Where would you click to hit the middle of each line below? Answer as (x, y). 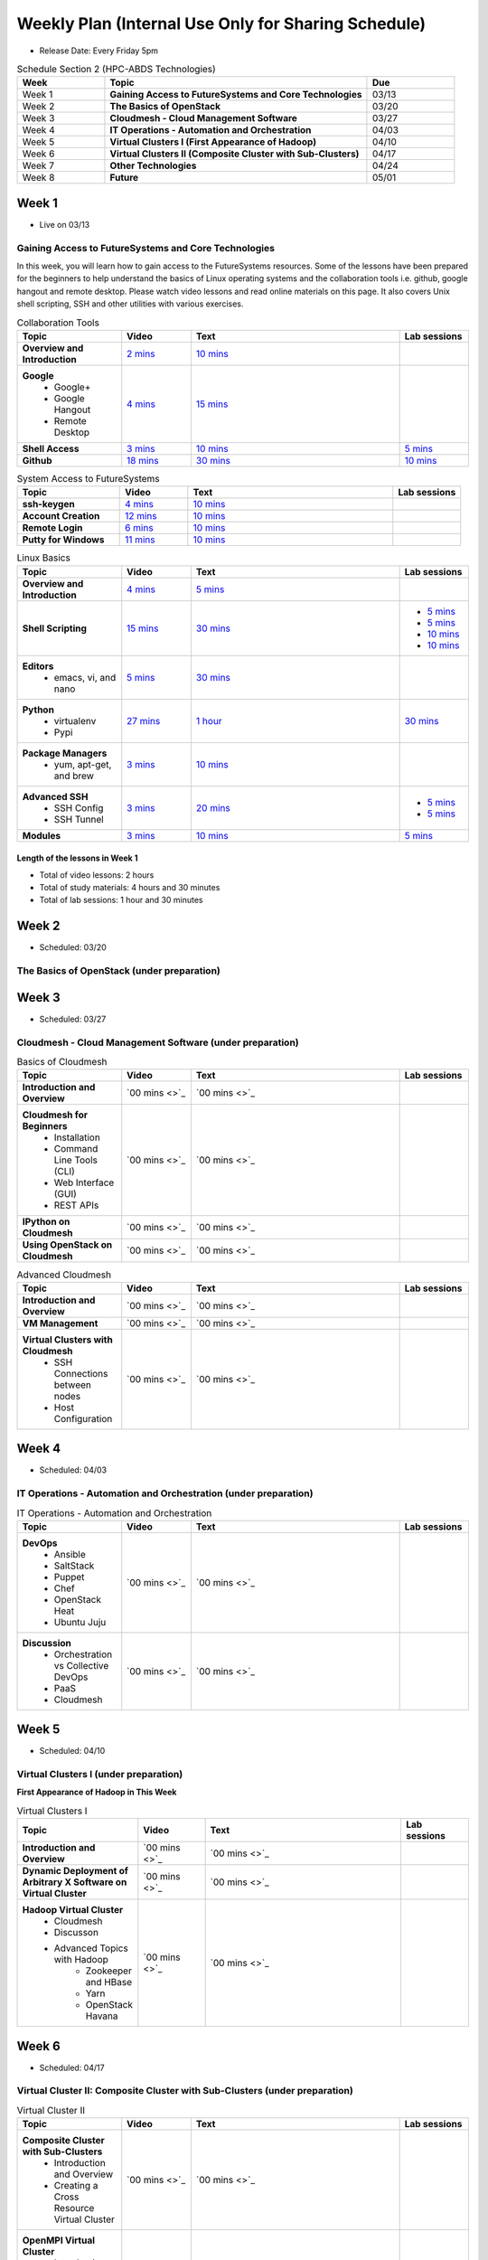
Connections (81, 1373)
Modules (42, 835)
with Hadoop (81, 1960)
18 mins (143, 460)
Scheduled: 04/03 (73, 1470)
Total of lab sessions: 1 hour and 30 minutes (121, 900)
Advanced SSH (55, 796)
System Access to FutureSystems (88, 479)
